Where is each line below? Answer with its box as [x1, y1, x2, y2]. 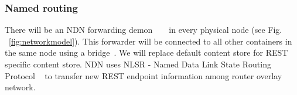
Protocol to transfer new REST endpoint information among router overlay [5, 69, 282, 82]
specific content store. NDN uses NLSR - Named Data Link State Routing [5, 58, 271, 70]
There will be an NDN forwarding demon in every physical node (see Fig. [5, 23, 282, 36]
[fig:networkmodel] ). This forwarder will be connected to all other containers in [9, 35, 292, 47]
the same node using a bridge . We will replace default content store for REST [5, 46, 288, 59]
